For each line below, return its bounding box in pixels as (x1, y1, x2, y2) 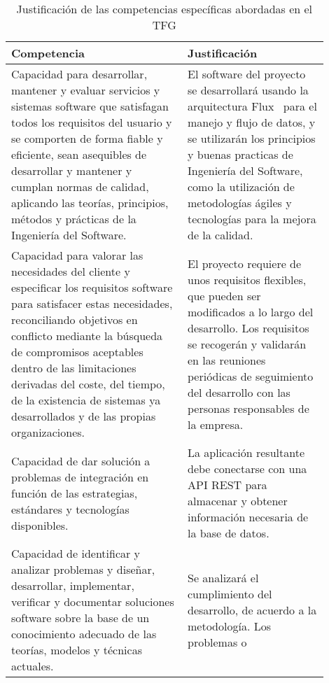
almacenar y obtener (187, 493, 288, 509)
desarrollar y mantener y (11, 162, 132, 178)
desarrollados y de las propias (11, 408, 156, 424)
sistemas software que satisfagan (11, 98, 169, 114)
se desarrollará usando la (187, 82, 309, 98)
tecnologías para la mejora (187, 211, 316, 227)
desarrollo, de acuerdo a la (187, 601, 317, 618)
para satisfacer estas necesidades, (11, 295, 173, 311)
